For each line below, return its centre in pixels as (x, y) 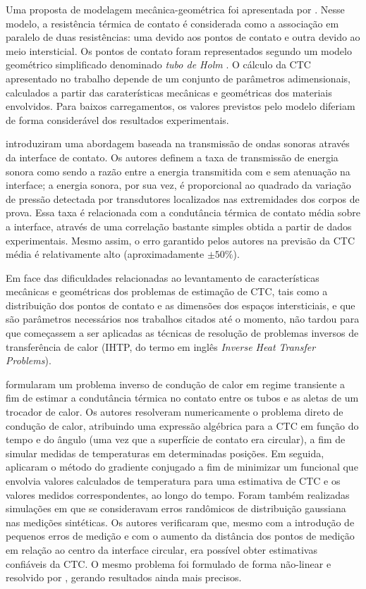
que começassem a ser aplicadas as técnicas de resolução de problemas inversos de (182, 333)
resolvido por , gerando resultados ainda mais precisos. (124, 577)
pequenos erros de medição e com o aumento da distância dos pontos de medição (180, 536)
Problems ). (29, 360)
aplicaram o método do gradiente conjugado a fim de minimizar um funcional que (182, 467)
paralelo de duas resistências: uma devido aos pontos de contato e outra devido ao (183, 37)
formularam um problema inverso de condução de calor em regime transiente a (176, 384)
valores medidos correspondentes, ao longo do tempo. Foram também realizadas (178, 494)
